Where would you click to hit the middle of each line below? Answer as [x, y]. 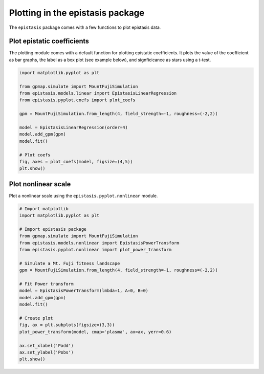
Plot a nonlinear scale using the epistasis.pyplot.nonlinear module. [84, 196]
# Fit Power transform [46, 284]
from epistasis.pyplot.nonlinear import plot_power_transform [95, 250]
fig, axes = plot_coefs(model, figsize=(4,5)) [76, 162]
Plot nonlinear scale [40, 184]
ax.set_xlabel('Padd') [46, 345]
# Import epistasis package [53, 229]
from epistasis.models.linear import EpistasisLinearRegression [98, 93]
